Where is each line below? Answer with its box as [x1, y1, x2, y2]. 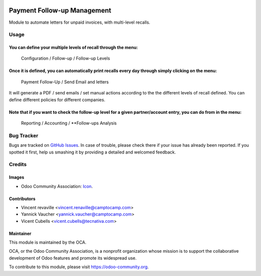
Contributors [9, 196, 36, 201]
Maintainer [9, 230, 31, 236]
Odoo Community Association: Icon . [21, 183, 93, 189]
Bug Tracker [9, 132, 39, 139]
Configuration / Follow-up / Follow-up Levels [21, 56, 110, 61]
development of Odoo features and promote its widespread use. [9, 255, 137, 261]
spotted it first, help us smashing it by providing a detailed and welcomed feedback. [9, 149, 176, 155]
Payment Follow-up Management [9, 6, 111, 15]
